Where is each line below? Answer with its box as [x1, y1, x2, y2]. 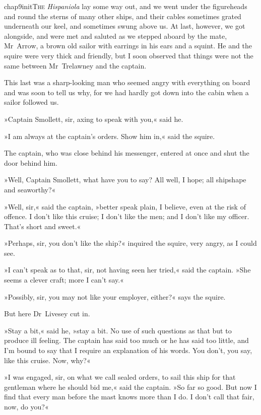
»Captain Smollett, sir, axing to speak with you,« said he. [4, 113, 183, 124]
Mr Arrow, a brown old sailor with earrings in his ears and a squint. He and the [4, 40, 252, 51]
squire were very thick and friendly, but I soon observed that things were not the [4, 50, 253, 60]
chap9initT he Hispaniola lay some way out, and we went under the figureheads [4, 1, 247, 11]
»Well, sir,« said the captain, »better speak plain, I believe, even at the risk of [4, 201, 246, 212]
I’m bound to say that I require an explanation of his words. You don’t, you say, [4, 345, 252, 356]
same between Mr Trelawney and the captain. [4, 60, 147, 71]
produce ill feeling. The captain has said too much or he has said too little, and [4, 335, 249, 345]
